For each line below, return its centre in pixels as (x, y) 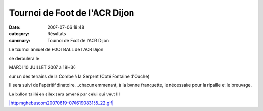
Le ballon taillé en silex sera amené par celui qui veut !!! (65, 94)
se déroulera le (24, 59)
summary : (20, 41)
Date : (15, 27)
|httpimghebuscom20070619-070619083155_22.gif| (61, 103)
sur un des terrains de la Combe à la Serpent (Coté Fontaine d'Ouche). (80, 76)
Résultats (57, 33)
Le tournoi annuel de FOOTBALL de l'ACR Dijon (56, 49)
